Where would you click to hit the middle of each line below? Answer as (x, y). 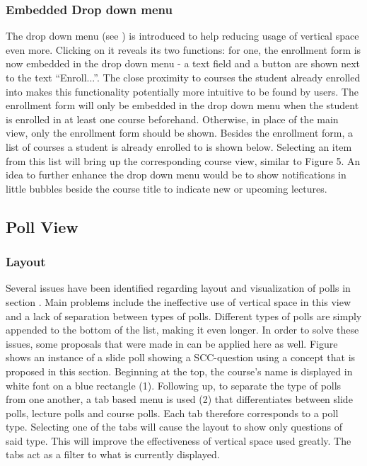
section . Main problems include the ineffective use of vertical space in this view (179, 301)
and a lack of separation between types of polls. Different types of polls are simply (184, 316)
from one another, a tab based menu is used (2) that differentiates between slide (179, 399)
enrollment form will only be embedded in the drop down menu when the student (182, 105)
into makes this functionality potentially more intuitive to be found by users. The (182, 91)
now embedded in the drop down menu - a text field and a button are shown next (183, 63)
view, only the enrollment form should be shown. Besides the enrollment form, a (180, 133)
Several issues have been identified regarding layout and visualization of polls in (178, 288)
